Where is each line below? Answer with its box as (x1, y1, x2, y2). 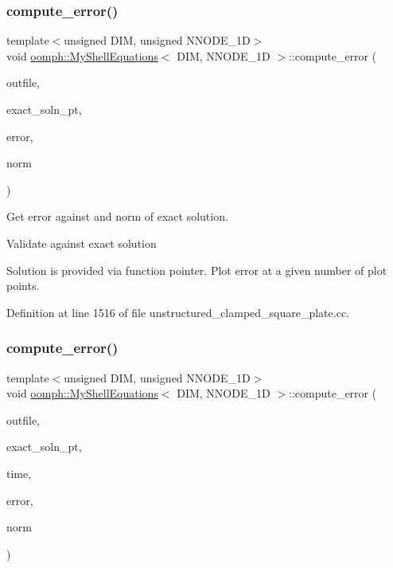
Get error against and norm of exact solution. (6, 208, 228, 225)
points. (6, 277, 40, 294)
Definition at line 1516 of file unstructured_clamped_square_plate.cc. (6, 304, 350, 320)
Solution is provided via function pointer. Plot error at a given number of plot (6, 261, 387, 278)
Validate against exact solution (6, 234, 157, 251)
